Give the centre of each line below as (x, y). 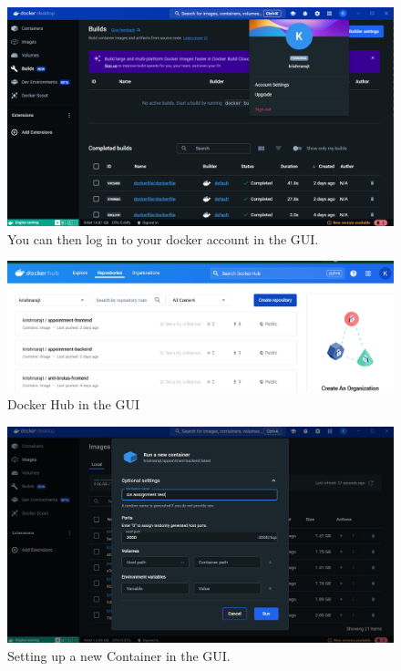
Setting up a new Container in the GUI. (119, 655)
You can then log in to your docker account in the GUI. (163, 238)
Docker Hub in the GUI (73, 404)
